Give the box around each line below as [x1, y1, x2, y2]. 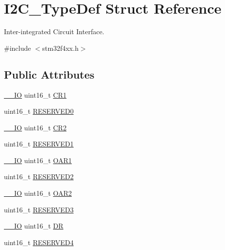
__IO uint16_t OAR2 [4, 188, 72, 198]
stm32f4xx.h [42, 42, 79, 53]
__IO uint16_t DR [4, 221, 63, 231]
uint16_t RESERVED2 [4, 171, 74, 182]
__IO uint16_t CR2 [4, 122, 67, 132]
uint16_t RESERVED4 [4, 237, 74, 247]
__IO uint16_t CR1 [4, 89, 67, 100]
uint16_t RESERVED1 [4, 139, 74, 149]
